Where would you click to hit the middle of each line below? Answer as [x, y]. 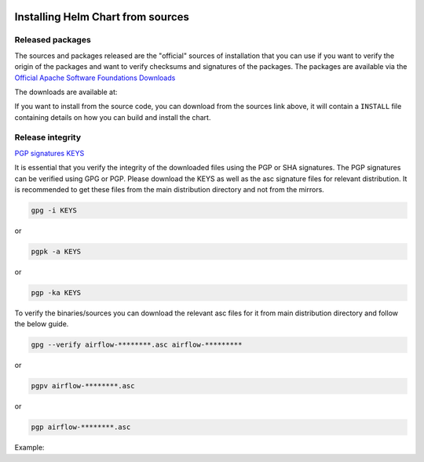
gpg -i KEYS [54, 211]
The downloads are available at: [66, 92]
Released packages [53, 40]
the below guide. [42, 324]
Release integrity [48, 137]
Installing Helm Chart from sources [102, 17]
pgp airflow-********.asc [81, 427]
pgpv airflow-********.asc [83, 386]
